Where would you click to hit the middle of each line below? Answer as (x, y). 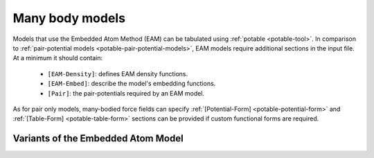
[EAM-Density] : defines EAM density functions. (118, 73)
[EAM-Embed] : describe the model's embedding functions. (132, 84)
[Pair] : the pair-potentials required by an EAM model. (126, 93)
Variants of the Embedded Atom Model (98, 139)
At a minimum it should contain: (58, 58)
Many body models (69, 18)
